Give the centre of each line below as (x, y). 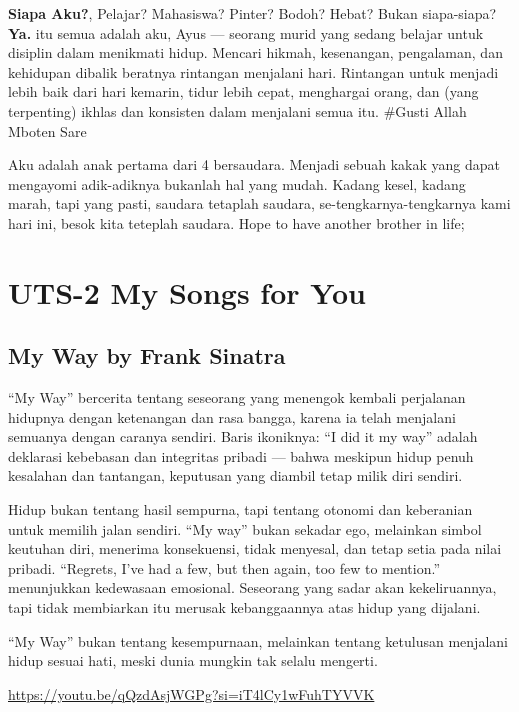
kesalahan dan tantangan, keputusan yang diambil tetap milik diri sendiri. (235, 475)
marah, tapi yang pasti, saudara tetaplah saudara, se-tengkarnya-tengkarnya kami (259, 203)
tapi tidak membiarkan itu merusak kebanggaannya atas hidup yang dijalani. (244, 607)
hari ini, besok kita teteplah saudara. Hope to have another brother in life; (236, 222)
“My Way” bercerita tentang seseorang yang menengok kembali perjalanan (237, 397)
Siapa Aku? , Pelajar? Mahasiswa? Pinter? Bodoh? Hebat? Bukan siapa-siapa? (252, 13)
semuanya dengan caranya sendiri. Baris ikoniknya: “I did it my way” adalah (243, 436)
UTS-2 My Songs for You (187, 291)
